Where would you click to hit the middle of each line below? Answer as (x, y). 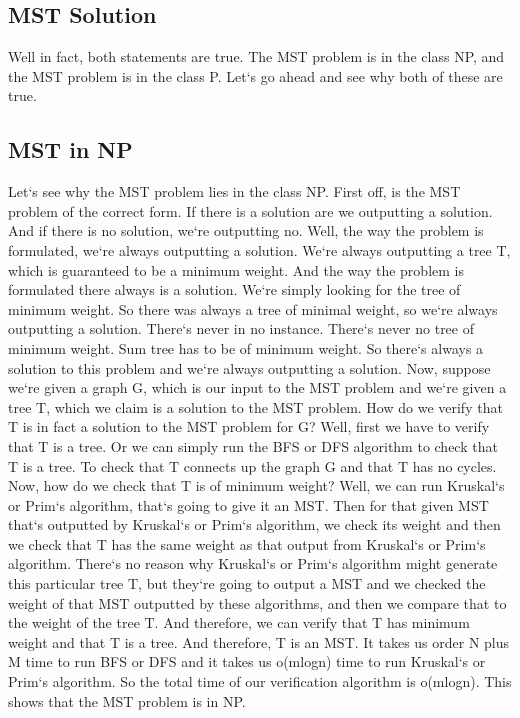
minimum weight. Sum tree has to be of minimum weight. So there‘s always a (246, 347)
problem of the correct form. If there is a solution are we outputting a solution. (250, 210)
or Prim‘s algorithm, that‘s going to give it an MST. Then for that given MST (248, 504)
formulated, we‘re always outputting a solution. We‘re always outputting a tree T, (259, 249)
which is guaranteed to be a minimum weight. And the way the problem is (236, 269)
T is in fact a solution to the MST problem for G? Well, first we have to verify (249, 426)
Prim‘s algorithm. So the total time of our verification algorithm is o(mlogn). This (260, 681)
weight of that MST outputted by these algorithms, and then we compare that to (257, 602)
